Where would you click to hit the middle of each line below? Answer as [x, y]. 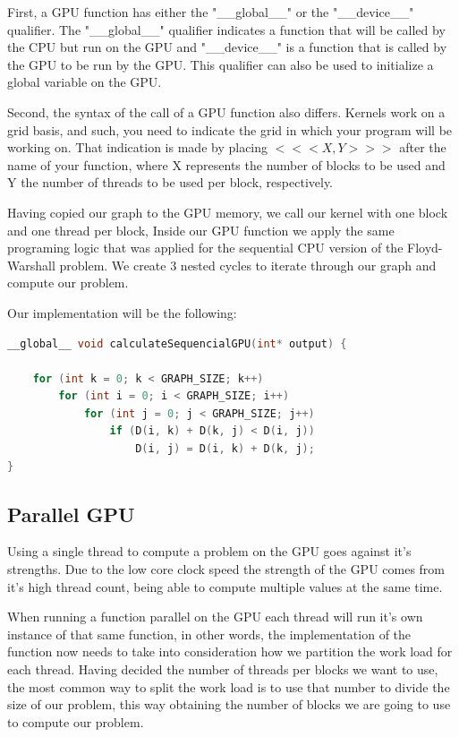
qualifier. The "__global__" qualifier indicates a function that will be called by [226, 29]
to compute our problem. [76, 721]
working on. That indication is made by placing [138, 147]
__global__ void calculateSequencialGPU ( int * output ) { [177, 343]
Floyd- [425, 248]
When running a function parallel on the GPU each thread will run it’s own [215, 617]
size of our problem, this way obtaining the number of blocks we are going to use [229, 704]
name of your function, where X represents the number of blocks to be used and [226, 164]
